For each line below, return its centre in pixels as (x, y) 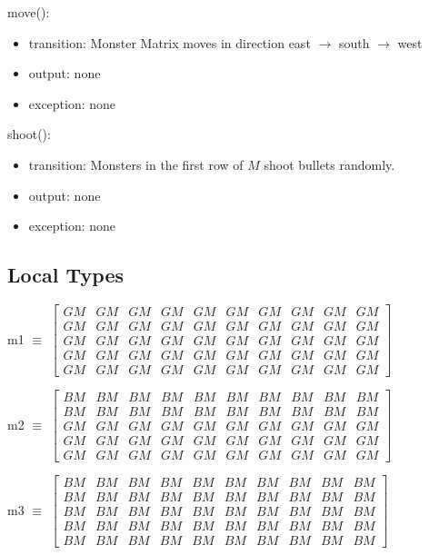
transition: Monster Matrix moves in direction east (170, 42)
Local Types (66, 275)
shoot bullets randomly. (329, 164)
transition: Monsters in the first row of (136, 164)
